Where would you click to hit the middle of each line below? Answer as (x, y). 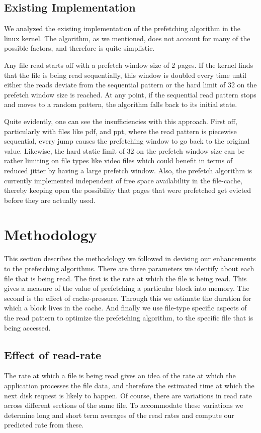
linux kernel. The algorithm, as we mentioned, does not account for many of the (127, 38)
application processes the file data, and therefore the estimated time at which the (129, 385)
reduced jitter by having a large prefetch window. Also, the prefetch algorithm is (128, 170)
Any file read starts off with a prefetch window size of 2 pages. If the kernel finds (129, 65)
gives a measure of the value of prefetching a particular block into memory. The (127, 288)
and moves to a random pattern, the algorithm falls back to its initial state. (121, 104)
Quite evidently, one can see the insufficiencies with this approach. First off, (121, 121)
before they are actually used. (50, 200)
